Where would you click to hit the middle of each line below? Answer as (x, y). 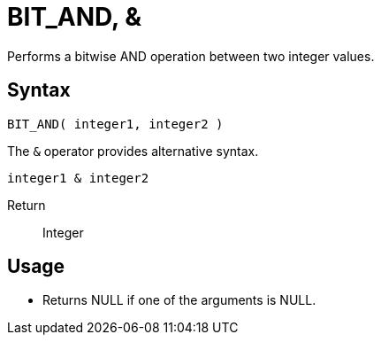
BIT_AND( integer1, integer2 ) (115, 124)
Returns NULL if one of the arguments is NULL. (179, 300)
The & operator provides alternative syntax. (133, 151)
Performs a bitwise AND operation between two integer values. (191, 56)
